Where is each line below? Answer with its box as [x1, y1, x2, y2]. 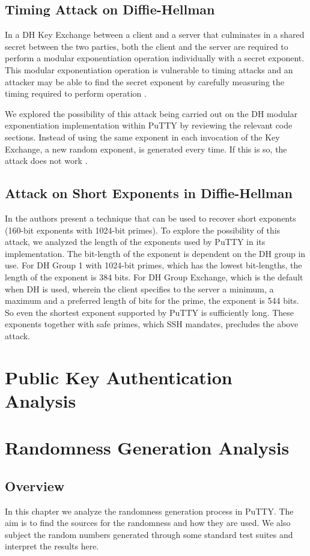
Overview [5, 476, 65, 495]
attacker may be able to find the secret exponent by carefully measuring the [5, 75, 285, 88]
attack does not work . [5, 154, 88, 167]
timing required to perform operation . [5, 87, 147, 100]
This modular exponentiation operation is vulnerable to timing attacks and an [5, 63, 293, 76]
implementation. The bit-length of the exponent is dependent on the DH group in [5, 247, 306, 259]
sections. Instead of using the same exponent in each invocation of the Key [5, 130, 280, 143]
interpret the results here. [5, 540, 99, 552]
